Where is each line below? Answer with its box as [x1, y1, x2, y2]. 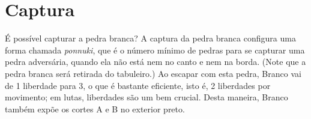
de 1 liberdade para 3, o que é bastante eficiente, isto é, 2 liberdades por [5, 79, 271, 91]
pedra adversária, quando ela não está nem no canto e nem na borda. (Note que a [5, 55, 306, 68]
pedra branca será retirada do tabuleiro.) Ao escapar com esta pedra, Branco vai [5, 67, 301, 79]
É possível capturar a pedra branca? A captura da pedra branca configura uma [5, 32, 296, 44]
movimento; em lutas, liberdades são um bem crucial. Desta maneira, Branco [5, 91, 288, 103]
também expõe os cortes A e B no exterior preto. [5, 102, 185, 115]
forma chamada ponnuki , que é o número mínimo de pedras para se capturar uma [5, 43, 305, 56]
